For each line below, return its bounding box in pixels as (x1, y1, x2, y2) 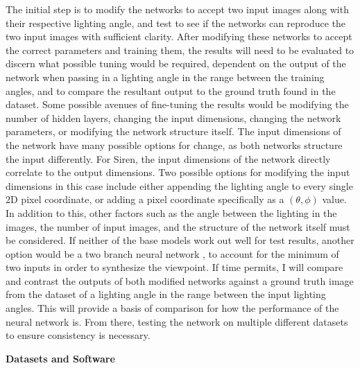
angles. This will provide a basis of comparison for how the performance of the (6, 301, 339, 315)
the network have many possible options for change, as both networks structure (6, 137, 343, 152)
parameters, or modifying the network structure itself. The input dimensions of (6, 124, 341, 139)
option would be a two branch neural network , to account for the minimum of (6, 246, 339, 261)
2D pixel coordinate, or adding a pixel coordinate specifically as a (6, 192, 284, 207)
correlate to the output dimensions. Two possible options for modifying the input (6, 165, 350, 179)
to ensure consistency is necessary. (6, 328, 151, 342)
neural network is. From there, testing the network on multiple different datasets (6, 314, 348, 328)
